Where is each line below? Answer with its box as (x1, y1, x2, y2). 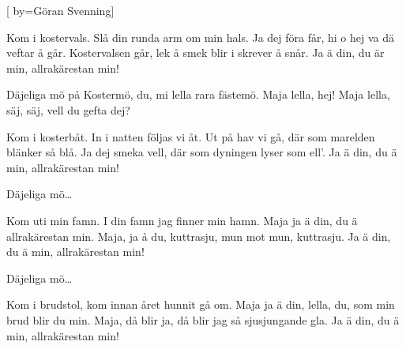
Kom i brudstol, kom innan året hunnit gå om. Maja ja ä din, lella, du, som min (6, 296, 395, 313)
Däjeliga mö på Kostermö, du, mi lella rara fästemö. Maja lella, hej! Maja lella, (6, 86, 390, 103)
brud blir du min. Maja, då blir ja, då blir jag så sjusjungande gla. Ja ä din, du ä (6, 311, 400, 328)
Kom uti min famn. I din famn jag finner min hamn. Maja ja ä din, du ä (6, 212, 358, 228)
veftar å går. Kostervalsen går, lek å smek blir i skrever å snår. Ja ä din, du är (6, 44, 385, 61)
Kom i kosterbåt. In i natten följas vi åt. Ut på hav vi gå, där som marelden (6, 128, 375, 144)
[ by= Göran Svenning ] (6, 2, 115, 18)
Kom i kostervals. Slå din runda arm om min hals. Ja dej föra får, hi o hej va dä (6, 28, 395, 45)
